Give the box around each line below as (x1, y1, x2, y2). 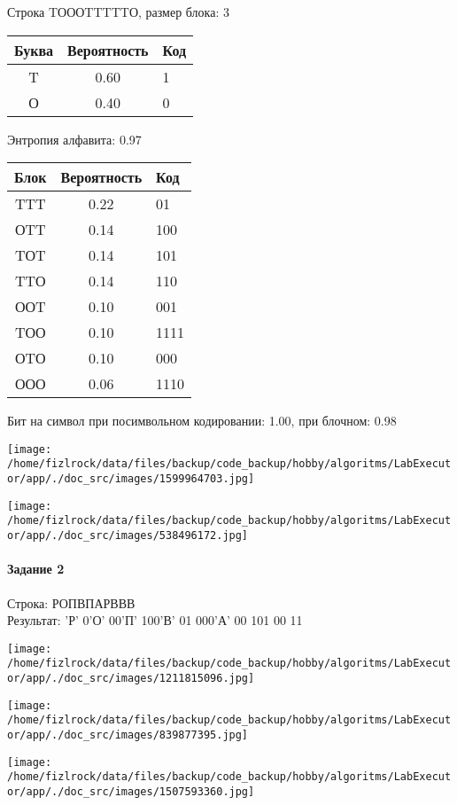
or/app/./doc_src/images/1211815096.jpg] (7, 672, 255, 685)
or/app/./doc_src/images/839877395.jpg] (7, 728, 249, 741)
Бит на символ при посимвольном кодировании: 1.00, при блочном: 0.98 (7, 411, 397, 430)
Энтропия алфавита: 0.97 (7, 129, 142, 148)
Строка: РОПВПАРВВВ (7, 593, 136, 612)
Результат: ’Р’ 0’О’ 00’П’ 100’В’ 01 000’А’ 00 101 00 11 (7, 611, 303, 629)
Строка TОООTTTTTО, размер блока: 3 (7, 3, 229, 20)
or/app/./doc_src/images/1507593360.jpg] (7, 785, 255, 798)
